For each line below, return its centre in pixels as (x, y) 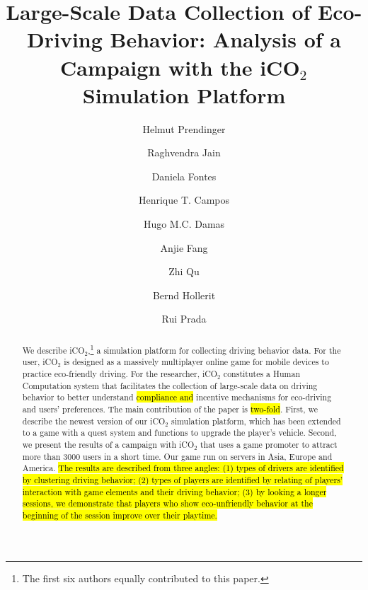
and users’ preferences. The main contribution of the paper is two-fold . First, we (170, 409)
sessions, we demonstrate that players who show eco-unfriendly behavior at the (167, 503)
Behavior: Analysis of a (225, 39)
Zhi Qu (184, 271)
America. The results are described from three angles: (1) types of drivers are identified (183, 468)
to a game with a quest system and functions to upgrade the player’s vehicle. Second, (179, 433)
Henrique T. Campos (184, 200)
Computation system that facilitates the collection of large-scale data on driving (170, 385)
